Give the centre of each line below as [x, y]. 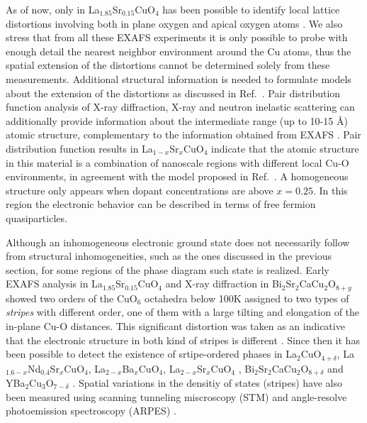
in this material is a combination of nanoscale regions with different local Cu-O [177, 162]
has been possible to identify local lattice [251, 9]
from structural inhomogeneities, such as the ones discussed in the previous [169, 256]
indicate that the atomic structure [285, 148]
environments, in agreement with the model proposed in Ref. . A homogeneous [177, 176]
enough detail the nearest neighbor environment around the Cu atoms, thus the [179, 51]
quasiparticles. [36, 218]
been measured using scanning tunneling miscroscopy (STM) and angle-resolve [176, 396]
